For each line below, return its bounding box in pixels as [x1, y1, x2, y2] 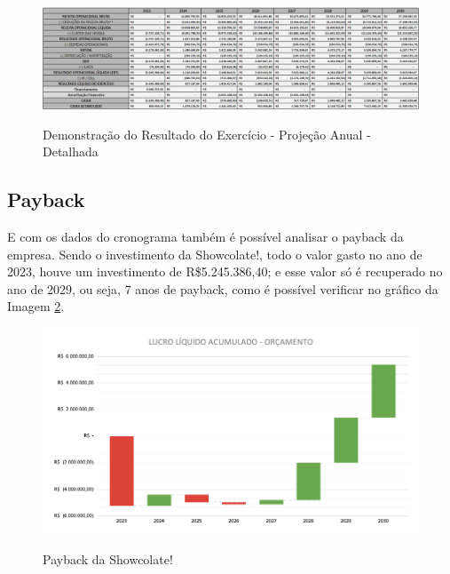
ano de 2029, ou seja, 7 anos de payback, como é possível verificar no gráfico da [7, 279, 438, 298]
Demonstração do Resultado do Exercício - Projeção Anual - [43, 124, 371, 143]
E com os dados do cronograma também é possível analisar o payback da [7, 227, 404, 246]
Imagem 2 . [7, 297, 65, 315]
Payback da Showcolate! [43, 550, 173, 569]
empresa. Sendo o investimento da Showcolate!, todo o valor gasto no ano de [7, 244, 422, 263]
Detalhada [43, 142, 99, 161]
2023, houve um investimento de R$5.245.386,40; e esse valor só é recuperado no [7, 262, 443, 281]
